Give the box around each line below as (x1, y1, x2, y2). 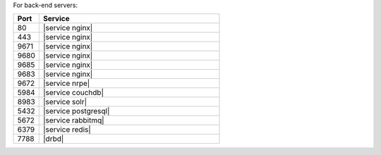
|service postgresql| (43, 106, 110, 116)
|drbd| (43, 134, 64, 144)
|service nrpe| (43, 78, 90, 88)
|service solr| (43, 97, 87, 107)
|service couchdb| (43, 88, 104, 98)
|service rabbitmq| (43, 116, 105, 125)
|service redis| (43, 125, 91, 135)
